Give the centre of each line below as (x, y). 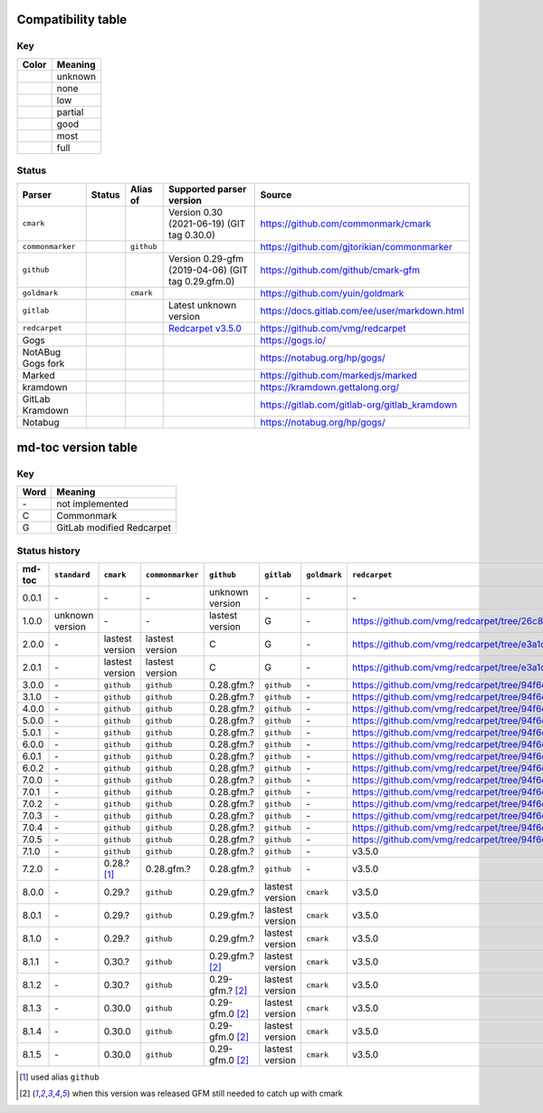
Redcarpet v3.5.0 (205, 328)
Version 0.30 (196, 212)
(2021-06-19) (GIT (207, 224)
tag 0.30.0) (192, 235)
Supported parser (208, 188)
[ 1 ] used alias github (59, 1077)
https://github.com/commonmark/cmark (346, 224)
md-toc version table (77, 447)
